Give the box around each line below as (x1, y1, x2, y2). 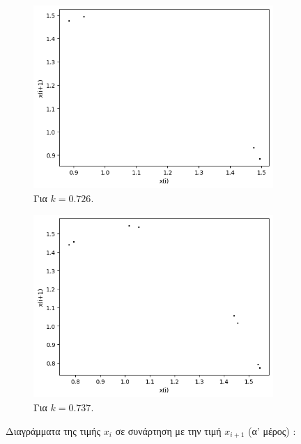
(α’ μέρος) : (248, 423, 296, 438)
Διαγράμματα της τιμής (6, 423, 101, 438)
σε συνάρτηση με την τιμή (115, 423, 222, 438)
